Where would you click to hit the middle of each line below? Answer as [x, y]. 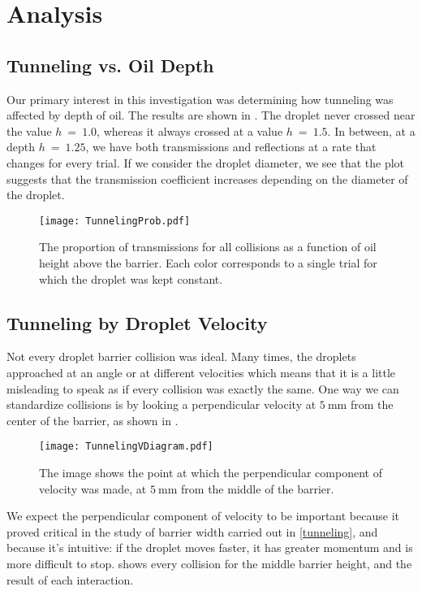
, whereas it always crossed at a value [190, 130]
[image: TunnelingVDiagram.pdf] [126, 447]
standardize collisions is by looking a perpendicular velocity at [161, 404]
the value [29, 130]
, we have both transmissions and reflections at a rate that [231, 147]
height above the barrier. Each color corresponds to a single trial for [208, 262]
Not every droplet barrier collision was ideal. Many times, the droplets [181, 356]
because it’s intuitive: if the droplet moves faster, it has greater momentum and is [210, 548]
